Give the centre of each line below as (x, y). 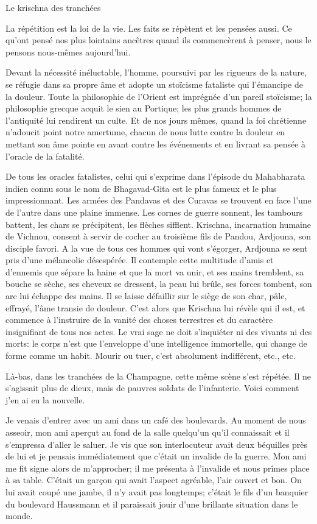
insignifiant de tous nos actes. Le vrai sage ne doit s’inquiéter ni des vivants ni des (159, 331)
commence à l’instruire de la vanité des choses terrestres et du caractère (139, 320)
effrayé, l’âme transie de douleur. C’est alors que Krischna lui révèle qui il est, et (155, 307)
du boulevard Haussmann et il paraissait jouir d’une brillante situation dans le (152, 504)
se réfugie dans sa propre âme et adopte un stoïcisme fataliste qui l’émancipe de (154, 84)
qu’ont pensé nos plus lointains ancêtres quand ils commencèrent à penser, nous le (158, 40)
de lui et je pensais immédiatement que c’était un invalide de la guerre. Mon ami (156, 456)
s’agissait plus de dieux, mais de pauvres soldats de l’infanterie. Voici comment (152, 388)
